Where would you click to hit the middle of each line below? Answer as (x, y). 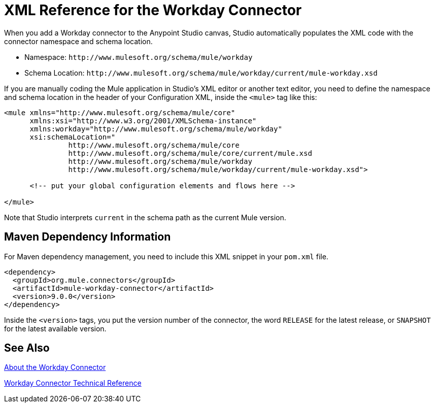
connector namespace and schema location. (78, 41)
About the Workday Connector (55, 367)
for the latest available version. (55, 328)
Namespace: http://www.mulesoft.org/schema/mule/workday (139, 57)
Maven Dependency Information (88, 237)
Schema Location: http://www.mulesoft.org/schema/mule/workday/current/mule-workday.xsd (201, 73)
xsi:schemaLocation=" (73, 137)
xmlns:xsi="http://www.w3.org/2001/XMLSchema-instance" (143, 121)
